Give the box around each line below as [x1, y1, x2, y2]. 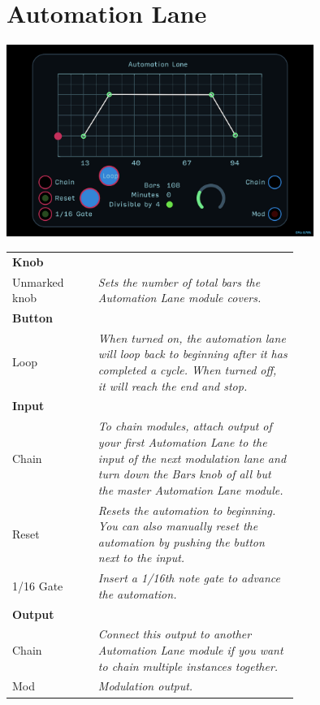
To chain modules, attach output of [97, 417, 272, 435]
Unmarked [12, 273, 64, 290]
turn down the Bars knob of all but [97, 465, 271, 482]
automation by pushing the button [97, 533, 265, 550]
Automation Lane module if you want [97, 642, 283, 659]
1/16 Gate [12, 577, 63, 594]
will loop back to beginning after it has [97, 345, 288, 362]
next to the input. [97, 549, 185, 566]
